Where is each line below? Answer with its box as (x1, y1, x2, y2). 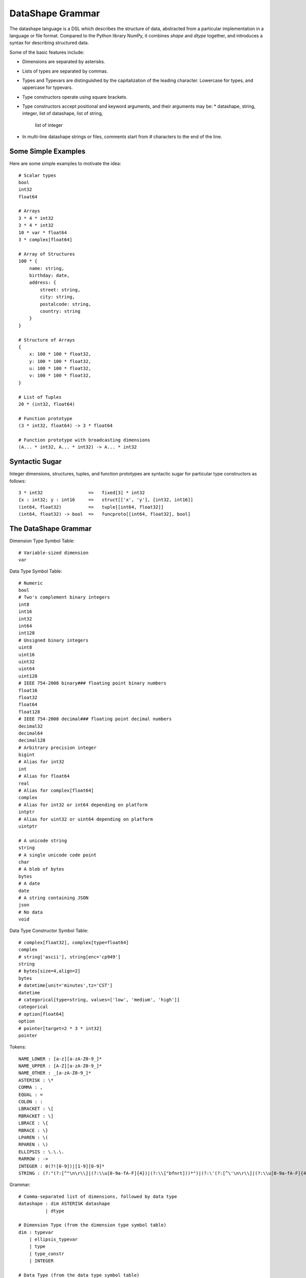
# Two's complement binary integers (18, 595, 110, 600)
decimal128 (18, 738, 46, 743)
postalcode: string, (40, 301, 91, 307)
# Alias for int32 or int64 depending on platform (18, 802, 148, 808)
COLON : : (18, 1099, 43, 1105)
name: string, (29, 265, 65, 271)
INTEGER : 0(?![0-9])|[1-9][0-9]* (18, 1163, 105, 1169)
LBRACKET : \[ (18, 1106, 54, 1112)
